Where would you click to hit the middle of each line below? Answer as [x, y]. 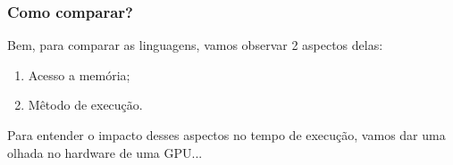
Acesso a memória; [79, 74]
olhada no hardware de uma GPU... [105, 152]
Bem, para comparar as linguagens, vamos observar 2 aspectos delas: [195, 45]
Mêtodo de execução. [85, 105]
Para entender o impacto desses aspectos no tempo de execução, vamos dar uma [226, 135]
